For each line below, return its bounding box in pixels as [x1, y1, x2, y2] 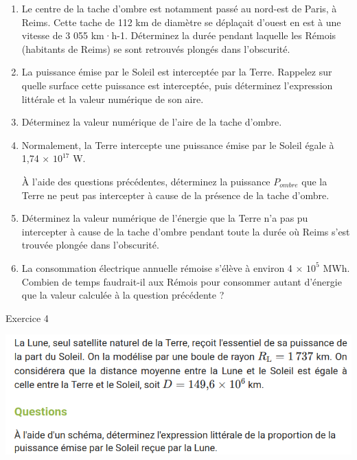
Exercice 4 [5, 310, 49, 325]
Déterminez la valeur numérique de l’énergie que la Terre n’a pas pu [21, 211, 308, 225]
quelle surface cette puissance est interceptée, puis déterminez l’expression [21, 78, 333, 92]
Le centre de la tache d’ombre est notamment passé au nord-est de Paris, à [21, 1, 337, 15]
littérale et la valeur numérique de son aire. [21, 91, 204, 106]
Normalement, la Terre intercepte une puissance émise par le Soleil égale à [21, 137, 334, 152]
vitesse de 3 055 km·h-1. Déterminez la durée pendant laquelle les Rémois [21, 28, 336, 43]
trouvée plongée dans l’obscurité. [21, 238, 159, 252]
